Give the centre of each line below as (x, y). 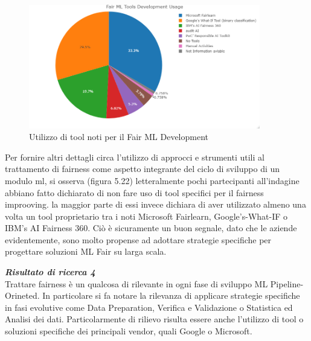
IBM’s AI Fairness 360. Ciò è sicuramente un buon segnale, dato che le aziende (151, 228)
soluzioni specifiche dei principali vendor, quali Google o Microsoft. (129, 331)
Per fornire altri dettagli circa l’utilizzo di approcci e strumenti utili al (135, 157)
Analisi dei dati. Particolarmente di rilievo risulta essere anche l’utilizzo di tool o (154, 319)
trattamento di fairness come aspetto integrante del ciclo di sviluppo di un (143, 169)
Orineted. (22, 295)
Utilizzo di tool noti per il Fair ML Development (119, 137)
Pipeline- (287, 283)
